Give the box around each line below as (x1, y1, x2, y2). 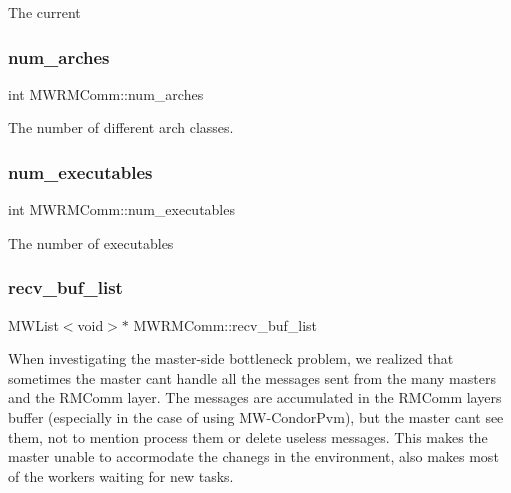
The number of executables (8, 232, 174, 253)
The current (8, 2, 81, 22)
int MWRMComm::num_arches (8, 83, 204, 104)
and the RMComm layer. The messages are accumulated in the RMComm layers (8, 387, 502, 408)
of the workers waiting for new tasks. (8, 465, 234, 486)
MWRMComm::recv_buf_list (133, 314, 318, 335)
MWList (8, 314, 59, 335)
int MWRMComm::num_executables (8, 199, 235, 220)
